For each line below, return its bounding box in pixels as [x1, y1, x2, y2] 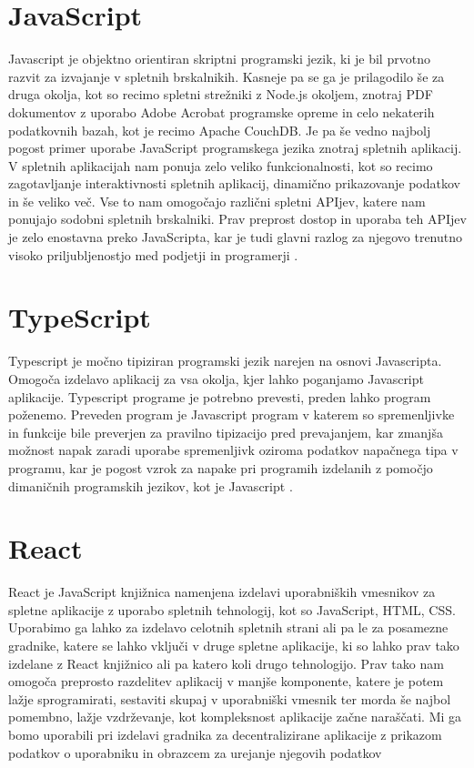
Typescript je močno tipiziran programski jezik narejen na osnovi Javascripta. [8, 351, 442, 370]
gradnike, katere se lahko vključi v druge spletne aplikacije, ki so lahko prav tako [8, 636, 459, 655]
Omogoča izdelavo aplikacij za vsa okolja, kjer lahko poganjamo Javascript [8, 369, 424, 388]
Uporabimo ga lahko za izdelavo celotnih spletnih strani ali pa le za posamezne [8, 618, 449, 637]
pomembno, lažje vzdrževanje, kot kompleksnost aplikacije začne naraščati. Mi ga [8, 707, 462, 726]
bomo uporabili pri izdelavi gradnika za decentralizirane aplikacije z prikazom [8, 725, 442, 743]
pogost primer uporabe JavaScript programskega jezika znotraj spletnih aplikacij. [8, 138, 462, 157]
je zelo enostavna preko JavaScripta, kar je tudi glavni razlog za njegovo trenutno [8, 227, 463, 247]
